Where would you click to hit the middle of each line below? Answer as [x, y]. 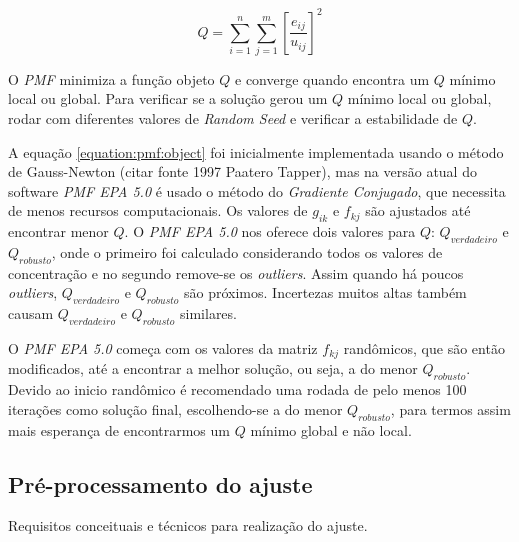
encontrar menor [58, 231]
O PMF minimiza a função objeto [111, 78]
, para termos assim [450, 408]
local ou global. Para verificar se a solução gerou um [168, 98]
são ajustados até [418, 210]
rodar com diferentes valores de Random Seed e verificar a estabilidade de [233, 118]
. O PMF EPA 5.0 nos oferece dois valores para [270, 231]
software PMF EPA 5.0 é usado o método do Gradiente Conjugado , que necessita [257, 190]
